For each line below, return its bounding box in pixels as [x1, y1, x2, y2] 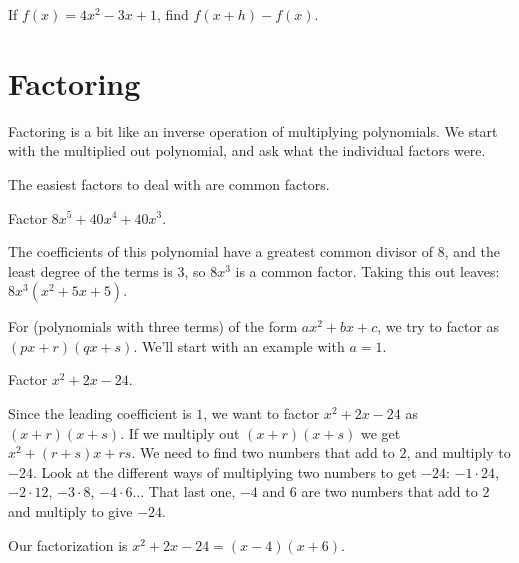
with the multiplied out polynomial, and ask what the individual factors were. [8, 140, 486, 161]
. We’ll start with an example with [133, 335, 345, 356]
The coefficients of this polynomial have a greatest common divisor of [8, 241, 434, 262]
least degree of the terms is [8, 260, 173, 281]
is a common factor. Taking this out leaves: [235, 260, 500, 281]
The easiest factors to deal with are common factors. [8, 173, 330, 194]
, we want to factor [203, 403, 320, 424]
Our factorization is [8, 534, 128, 555]
